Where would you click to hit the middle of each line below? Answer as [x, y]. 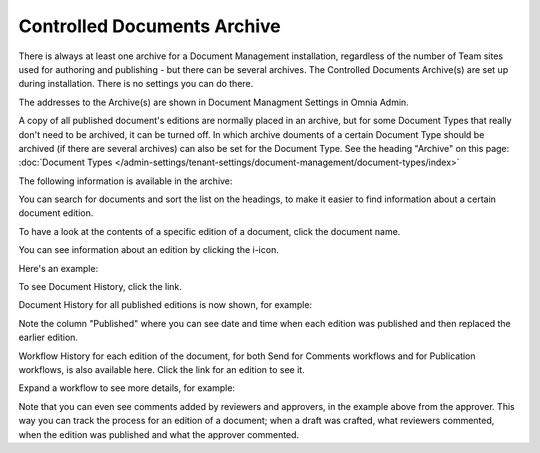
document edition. [56, 213]
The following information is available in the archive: [125, 181]
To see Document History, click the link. [100, 287]
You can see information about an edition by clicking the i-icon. [148, 250]
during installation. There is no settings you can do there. [136, 84]
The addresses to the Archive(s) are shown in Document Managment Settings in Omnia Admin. [213, 102]
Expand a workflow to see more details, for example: [126, 388]
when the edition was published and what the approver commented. [159, 434]
